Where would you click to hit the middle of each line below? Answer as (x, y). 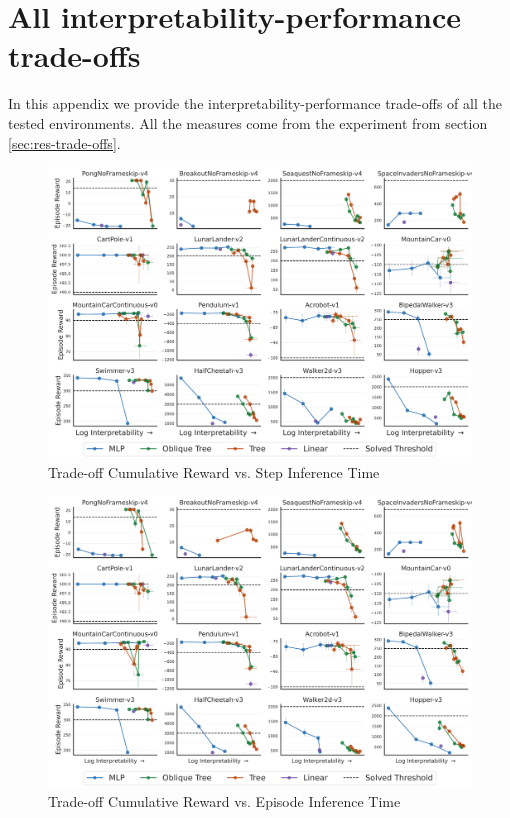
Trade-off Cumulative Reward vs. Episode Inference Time (224, 801)
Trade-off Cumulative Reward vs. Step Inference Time (214, 471)
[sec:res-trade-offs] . (64, 142)
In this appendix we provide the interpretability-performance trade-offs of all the (255, 103)
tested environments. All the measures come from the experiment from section (248, 122)
